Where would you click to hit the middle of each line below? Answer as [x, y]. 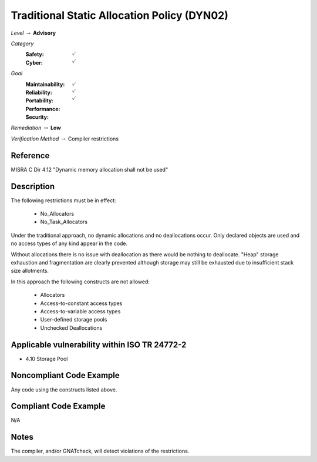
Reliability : [39, 92]
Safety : [35, 54]
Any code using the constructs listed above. [64, 389]
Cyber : [34, 62]
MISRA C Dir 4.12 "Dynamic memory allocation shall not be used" [90, 169]
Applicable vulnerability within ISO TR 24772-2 [99, 345]
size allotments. [30, 271]
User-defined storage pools [74, 320]
